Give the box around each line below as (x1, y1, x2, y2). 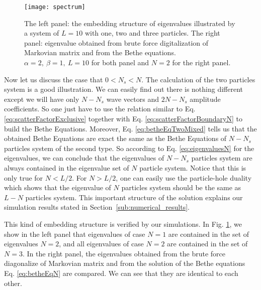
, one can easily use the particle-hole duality (116, 172, 252, 183)
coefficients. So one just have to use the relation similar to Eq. (4, 103, 196, 114)
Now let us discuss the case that (4, 74, 103, 84)
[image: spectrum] (24, 4, 85, 11)
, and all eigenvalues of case (59, 238, 144, 249)
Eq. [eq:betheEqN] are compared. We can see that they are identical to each (4, 267, 238, 278)
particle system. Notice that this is (139, 162, 246, 173)
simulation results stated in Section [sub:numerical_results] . (4, 202, 190, 212)
